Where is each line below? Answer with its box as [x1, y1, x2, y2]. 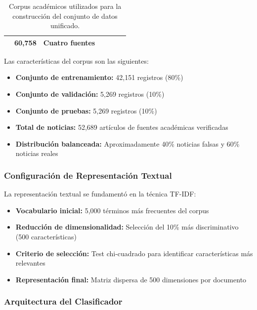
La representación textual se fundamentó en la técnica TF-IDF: [4, 189, 196, 199]
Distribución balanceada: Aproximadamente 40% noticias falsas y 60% [15, 138, 240, 149]
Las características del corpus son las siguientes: [4, 55, 149, 66]
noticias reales [15, 148, 58, 158]
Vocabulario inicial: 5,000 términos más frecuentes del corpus [15, 205, 209, 215]
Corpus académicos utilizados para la [8, 1, 122, 11]
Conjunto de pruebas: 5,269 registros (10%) [15, 105, 157, 116]
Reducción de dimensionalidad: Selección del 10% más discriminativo [15, 222, 239, 232]
